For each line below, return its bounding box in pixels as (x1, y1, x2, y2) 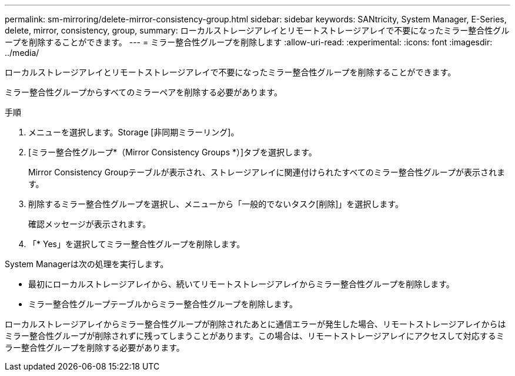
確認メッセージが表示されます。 (28, 219, 151, 229)
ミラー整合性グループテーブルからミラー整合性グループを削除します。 (28, 299, 298, 309)
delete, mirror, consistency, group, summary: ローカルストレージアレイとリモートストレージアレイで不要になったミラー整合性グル (5, 25, 510, 35)
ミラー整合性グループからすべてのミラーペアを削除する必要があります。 (5, 87, 282, 97)
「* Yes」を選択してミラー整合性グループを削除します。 (28, 239, 245, 249)
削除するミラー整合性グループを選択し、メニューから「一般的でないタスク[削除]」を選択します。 (28, 199, 403, 209)
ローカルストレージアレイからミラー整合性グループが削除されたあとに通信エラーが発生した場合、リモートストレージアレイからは (5, 319, 506, 329)
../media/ (5, 48, 39, 58)
